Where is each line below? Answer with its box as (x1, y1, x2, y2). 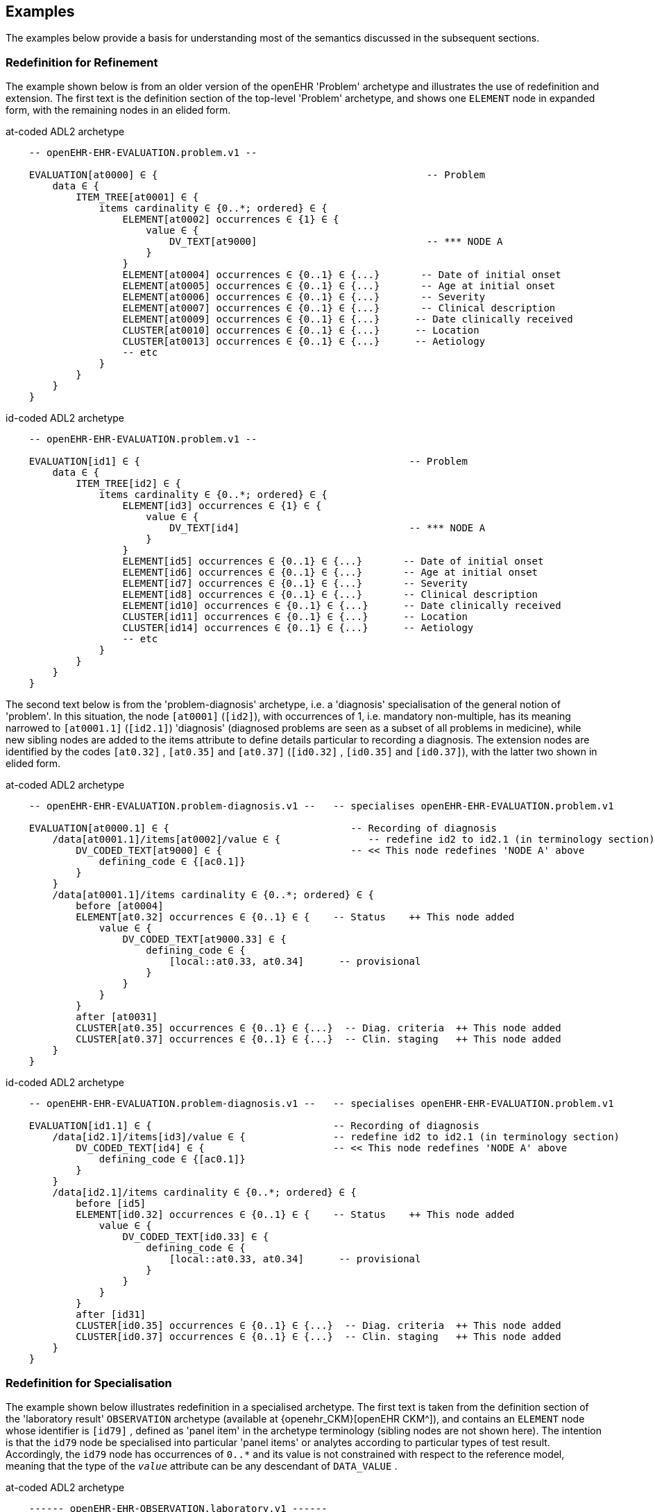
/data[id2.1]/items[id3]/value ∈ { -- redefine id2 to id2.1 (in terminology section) (52, 1131, 620, 1143)
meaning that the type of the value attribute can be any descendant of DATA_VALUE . (6, 1459, 398, 1472)
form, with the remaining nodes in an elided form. (6, 104, 231, 117)
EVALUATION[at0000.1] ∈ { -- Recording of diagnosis (28, 823, 497, 834)
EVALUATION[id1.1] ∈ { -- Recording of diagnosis (28, 1120, 479, 1132)
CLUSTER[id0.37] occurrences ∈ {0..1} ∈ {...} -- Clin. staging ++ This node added (76, 1331, 561, 1343)
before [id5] (76, 1198, 146, 1210)
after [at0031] (76, 1011, 158, 1023)
